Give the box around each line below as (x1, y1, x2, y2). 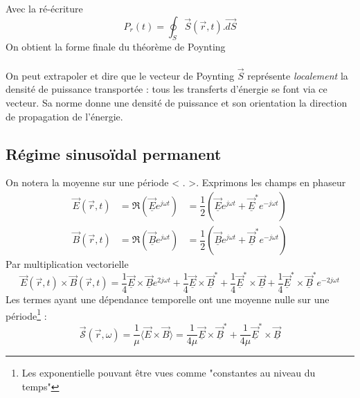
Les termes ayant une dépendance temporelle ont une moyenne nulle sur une (6, 291, 330, 306)
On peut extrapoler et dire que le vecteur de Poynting (6, 68, 235, 82)
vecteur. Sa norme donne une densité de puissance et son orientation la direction (6, 95, 348, 109)
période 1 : (6, 306, 47, 323)
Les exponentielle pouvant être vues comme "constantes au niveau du (21, 365, 316, 380)
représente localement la (247, 68, 348, 82)
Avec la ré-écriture (6, 1, 83, 15)
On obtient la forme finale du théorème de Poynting (6, 39, 226, 54)
